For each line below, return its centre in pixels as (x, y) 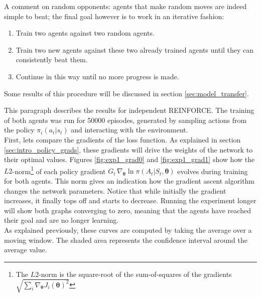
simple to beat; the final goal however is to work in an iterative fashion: (114, 16)
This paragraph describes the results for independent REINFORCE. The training (129, 110)
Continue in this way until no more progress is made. (97, 76)
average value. (26, 250)
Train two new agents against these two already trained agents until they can (135, 49)
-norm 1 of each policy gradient (59, 170)
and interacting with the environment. (129, 130)
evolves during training (213, 171)
